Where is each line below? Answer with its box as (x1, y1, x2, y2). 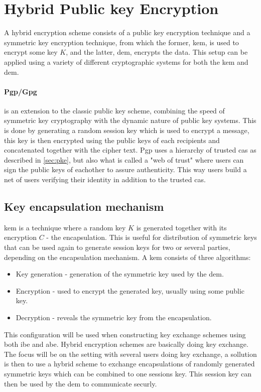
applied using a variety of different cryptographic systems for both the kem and (4, 56, 248, 67)
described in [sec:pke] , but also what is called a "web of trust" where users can (4, 154, 244, 165)
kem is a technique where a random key (4, 222, 126, 232)
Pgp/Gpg (4, 86, 37, 96)
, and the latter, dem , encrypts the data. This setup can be (66, 47, 248, 57)
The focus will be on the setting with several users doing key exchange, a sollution (4, 348, 257, 359)
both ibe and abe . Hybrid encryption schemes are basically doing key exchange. (4, 339, 248, 349)
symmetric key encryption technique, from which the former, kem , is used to (4, 37, 239, 47)
